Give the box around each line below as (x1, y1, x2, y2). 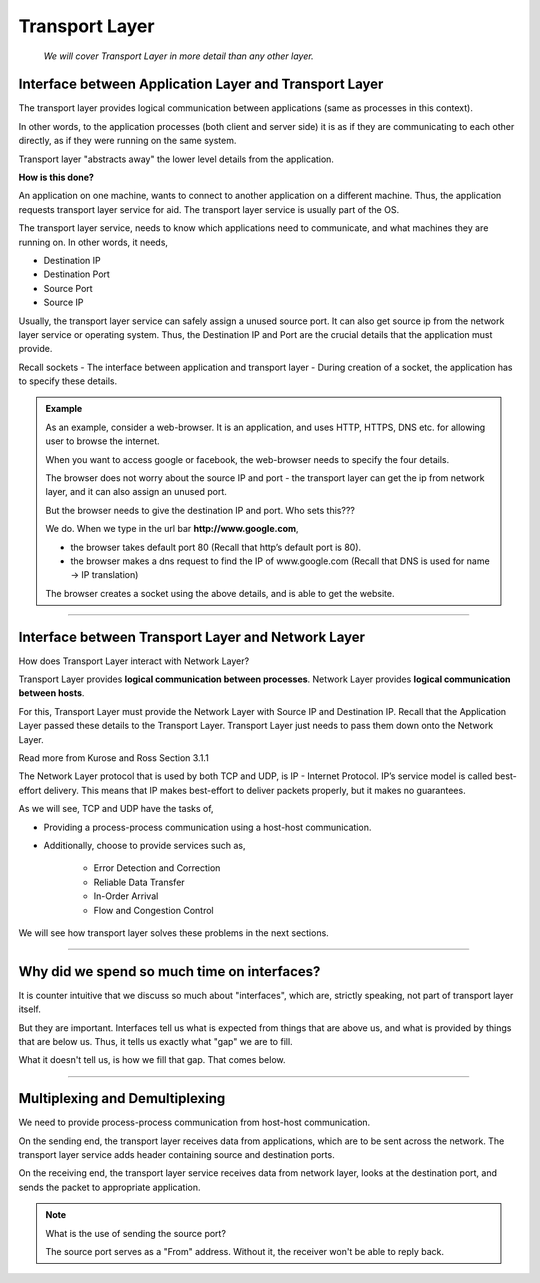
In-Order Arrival (93, 890, 159, 902)
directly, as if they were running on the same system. (18, 135, 237, 147)
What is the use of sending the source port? (45, 1227, 227, 1239)
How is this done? (18, 171, 95, 184)
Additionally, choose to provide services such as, (43, 839, 246, 851)
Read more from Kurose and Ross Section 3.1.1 (18, 752, 209, 764)
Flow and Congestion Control (93, 904, 214, 916)
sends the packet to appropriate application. (18, 1181, 201, 1193)
